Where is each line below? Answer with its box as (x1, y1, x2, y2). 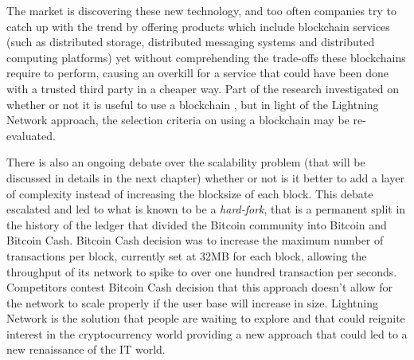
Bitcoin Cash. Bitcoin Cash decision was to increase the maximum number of (6, 232, 384, 248)
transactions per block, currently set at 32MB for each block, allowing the (6, 247, 367, 264)
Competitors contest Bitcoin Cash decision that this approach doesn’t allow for (6, 279, 393, 295)
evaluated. (6, 127, 56, 143)
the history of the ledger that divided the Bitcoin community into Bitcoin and (6, 216, 387, 233)
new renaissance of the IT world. (6, 341, 166, 358)
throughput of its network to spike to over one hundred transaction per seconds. (6, 263, 397, 280)
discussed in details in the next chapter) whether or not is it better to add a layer (6, 169, 404, 186)
